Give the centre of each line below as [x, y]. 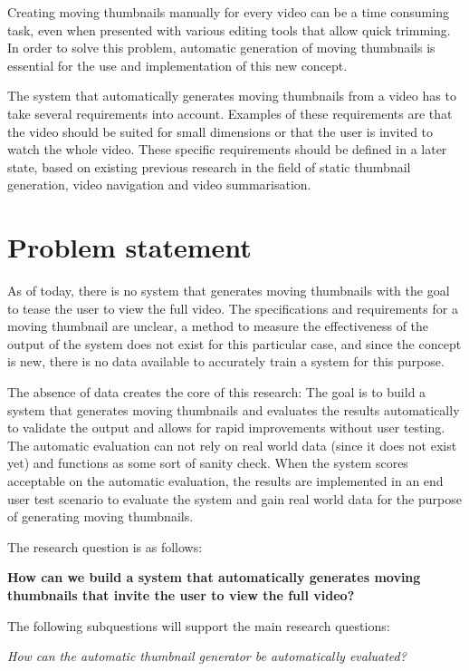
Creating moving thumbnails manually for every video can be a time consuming [228, 12]
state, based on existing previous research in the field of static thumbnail [209, 166]
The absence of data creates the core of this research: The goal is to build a [217, 392]
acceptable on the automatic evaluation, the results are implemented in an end [225, 481]
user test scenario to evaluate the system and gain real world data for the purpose [234, 498]
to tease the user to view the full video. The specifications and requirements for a [233, 308]
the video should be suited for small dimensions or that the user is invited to [220, 131]
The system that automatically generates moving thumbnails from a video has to [232, 96]
